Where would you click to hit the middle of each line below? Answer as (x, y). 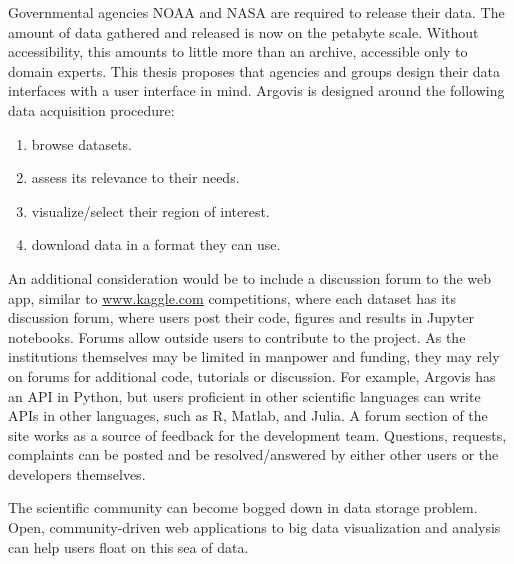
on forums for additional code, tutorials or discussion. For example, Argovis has (252, 375)
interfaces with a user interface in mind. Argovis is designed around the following (256, 90)
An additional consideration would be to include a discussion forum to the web (250, 277)
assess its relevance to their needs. (135, 177)
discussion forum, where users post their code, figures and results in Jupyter (241, 317)
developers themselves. (77, 473)
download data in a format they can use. (156, 244)
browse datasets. (81, 143)
